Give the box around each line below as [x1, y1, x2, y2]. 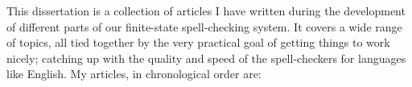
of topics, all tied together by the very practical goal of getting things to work [6, 34, 390, 51]
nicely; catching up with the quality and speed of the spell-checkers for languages [6, 49, 406, 66]
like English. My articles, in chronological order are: [6, 65, 262, 82]
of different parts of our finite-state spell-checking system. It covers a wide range [6, 18, 402, 35]
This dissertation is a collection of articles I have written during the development [6, 2, 406, 19]
